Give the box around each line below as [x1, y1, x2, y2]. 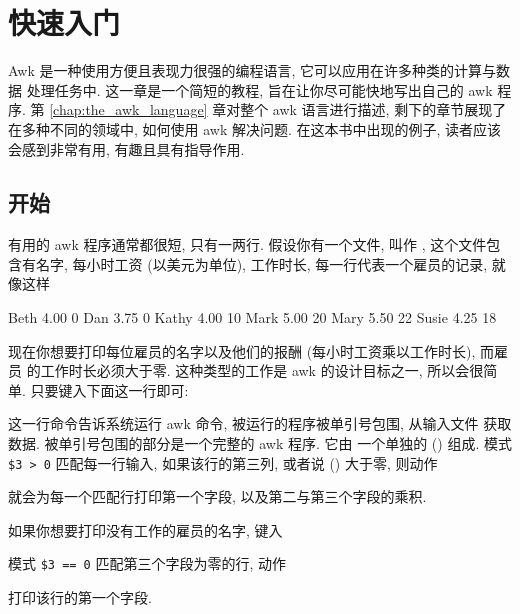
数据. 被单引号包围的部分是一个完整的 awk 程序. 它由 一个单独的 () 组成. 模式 [8, 433, 512, 454]
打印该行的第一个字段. [8, 587, 152, 608]
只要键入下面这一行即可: [30, 379, 189, 400]
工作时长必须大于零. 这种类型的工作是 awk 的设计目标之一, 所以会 [40, 360, 470, 381]
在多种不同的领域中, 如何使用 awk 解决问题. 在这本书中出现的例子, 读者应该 [8, 118, 502, 139]
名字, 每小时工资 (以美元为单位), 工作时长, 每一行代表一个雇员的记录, [35, 253, 488, 274]
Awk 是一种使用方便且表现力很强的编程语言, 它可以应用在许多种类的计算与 [8, 60, 497, 81]
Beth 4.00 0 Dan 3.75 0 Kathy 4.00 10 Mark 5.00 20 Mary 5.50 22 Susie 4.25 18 [8, 307, 497, 328]
